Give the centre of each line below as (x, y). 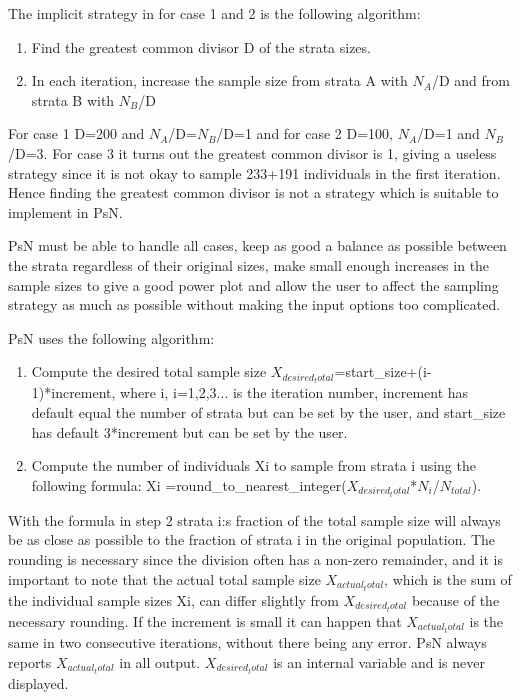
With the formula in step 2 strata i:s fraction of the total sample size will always (254, 519)
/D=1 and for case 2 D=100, (305, 133)
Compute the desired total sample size (149, 371)
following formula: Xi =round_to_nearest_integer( (189, 484)
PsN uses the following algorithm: (111, 337)
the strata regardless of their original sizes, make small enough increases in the (249, 264)
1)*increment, (73, 392)
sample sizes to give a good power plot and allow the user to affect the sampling (253, 284)
